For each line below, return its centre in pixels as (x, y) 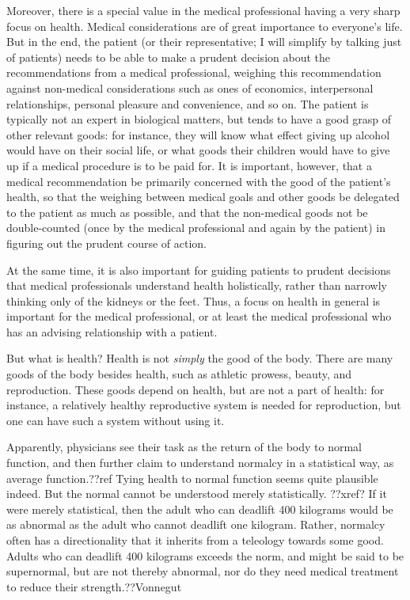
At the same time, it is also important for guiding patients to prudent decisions (199, 270)
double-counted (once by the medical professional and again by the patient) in (196, 228)
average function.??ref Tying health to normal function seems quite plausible (192, 478)
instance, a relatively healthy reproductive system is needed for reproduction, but (204, 405)
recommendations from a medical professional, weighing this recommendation (194, 72)
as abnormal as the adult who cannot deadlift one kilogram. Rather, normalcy (196, 524)
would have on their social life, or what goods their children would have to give (198, 150)
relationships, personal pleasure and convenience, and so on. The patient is (188, 103)
